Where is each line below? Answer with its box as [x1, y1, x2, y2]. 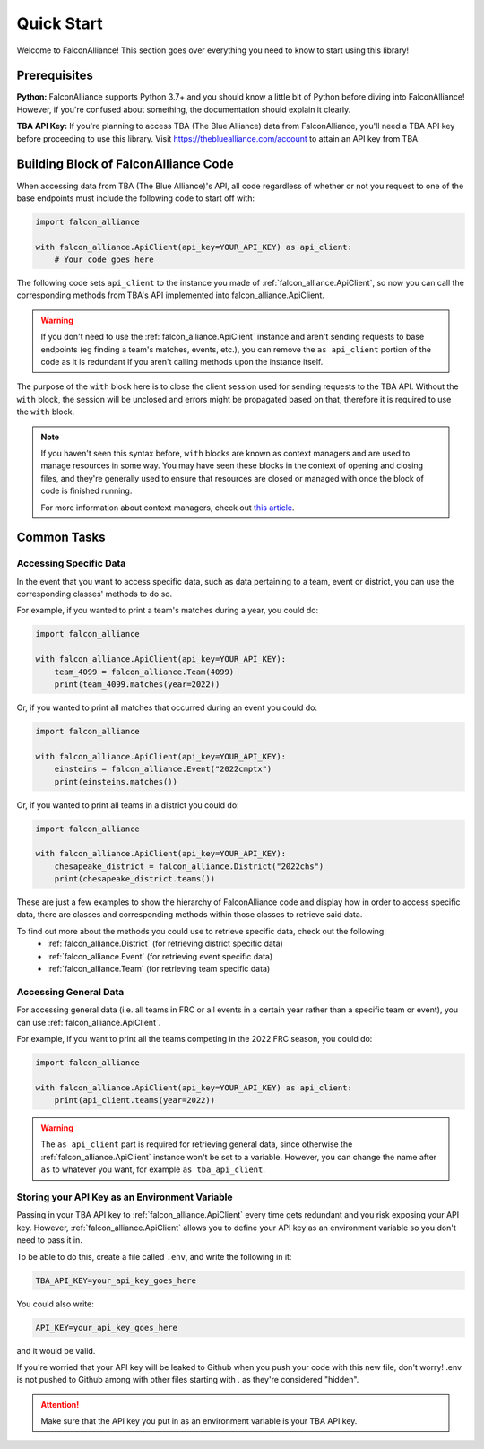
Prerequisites [16, 68, 93, 83]
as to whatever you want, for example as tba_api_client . [40, 1164, 266, 1175]
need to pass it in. [16, 1235, 82, 1245]
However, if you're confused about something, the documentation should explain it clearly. [16, 104, 351, 115]
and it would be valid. [16, 1345, 96, 1356]
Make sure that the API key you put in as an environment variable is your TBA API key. [40, 1416, 358, 1427]
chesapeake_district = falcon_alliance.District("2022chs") [54, 861, 324, 872]
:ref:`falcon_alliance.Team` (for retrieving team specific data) [47, 964, 271, 975]
